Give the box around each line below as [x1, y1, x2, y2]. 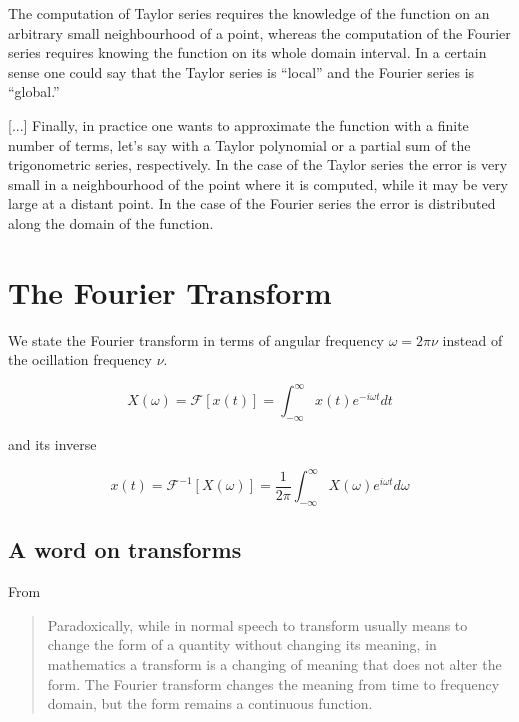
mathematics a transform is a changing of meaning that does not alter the [47, 654, 502, 675]
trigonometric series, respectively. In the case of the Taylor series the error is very [8, 154, 508, 175]
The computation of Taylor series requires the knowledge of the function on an [8, 3, 490, 23]
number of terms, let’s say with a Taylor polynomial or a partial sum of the [8, 134, 471, 155]
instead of [442, 329, 503, 350]
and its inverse [8, 434, 97, 455]
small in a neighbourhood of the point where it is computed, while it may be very [8, 173, 509, 194]
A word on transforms [8, 534, 242, 565]
